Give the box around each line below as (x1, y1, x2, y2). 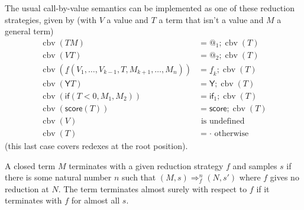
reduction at (5, 182, 49, 195)
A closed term (5, 159, 56, 172)
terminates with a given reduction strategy (69, 159, 224, 172)
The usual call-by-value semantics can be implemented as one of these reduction (5, 2, 295, 14)
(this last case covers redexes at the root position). (5, 140, 188, 152)
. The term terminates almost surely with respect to (58, 182, 247, 195)
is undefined (200, 117, 245, 125)
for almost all (71, 194, 120, 206)
